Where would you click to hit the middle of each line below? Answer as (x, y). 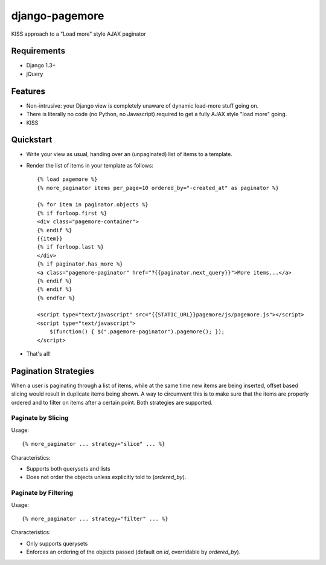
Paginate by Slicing (40, 418)
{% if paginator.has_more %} (80, 264)
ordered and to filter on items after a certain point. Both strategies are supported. (112, 402)
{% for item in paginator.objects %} (93, 205)
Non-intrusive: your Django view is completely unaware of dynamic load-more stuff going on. (142, 105)
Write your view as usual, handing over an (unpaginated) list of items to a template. (129, 154)
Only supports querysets (57, 543)
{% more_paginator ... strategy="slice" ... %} (94, 444)
